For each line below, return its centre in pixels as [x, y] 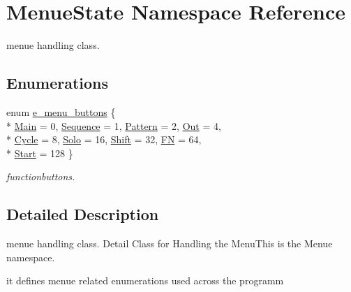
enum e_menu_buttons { [61, 111]
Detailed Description [83, 214]
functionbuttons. [41, 176]
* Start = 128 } [40, 153]
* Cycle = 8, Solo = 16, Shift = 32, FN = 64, [104, 139]
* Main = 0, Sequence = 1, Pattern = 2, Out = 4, [114, 125]
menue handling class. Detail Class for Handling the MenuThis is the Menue [170, 243]
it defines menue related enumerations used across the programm [145, 280]
